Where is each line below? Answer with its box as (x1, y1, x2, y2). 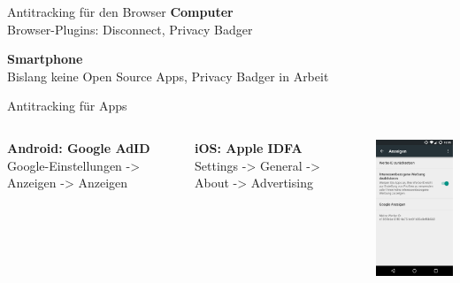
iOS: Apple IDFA (195, 138, 303, 157)
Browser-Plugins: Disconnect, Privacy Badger (7, 19, 253, 38)
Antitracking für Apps (7, 96, 127, 115)
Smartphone (7, 50, 83, 68)
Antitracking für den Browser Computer (7, 3, 234, 20)
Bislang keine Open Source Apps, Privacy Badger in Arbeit (7, 66, 329, 85)
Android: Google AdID (7, 138, 150, 157)
